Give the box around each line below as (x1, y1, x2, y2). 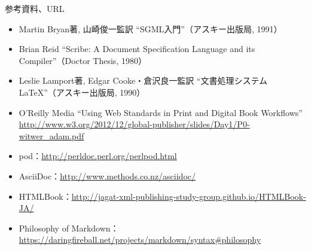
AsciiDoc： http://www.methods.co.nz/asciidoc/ (19, 169, 196, 182)
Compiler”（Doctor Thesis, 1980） (19, 54, 147, 66)
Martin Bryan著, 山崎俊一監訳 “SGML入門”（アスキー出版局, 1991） (19, 22, 282, 35)
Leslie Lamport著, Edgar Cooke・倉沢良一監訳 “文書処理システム (19, 74, 268, 87)
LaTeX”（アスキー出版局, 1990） (19, 86, 145, 98)
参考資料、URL (5, 2, 65, 14)
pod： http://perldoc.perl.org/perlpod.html (19, 150, 177, 162)
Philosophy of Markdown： (19, 221, 119, 234)
